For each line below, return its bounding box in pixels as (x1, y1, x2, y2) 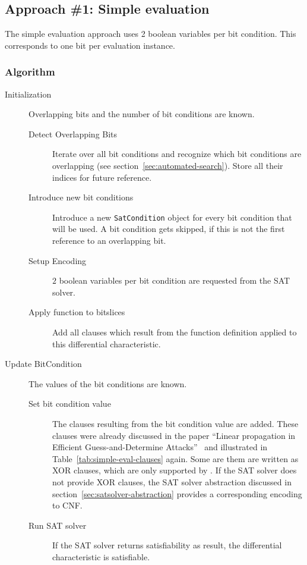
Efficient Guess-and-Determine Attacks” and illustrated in (52, 441, 268, 453)
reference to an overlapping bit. (52, 234, 166, 247)
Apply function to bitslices (29, 306, 125, 318)
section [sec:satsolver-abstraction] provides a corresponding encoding (52, 487, 302, 500)
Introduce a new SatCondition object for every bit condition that (52, 211, 292, 223)
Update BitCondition (5, 357, 82, 370)
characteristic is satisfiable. (52, 550, 150, 563)
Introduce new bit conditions (29, 191, 134, 203)
